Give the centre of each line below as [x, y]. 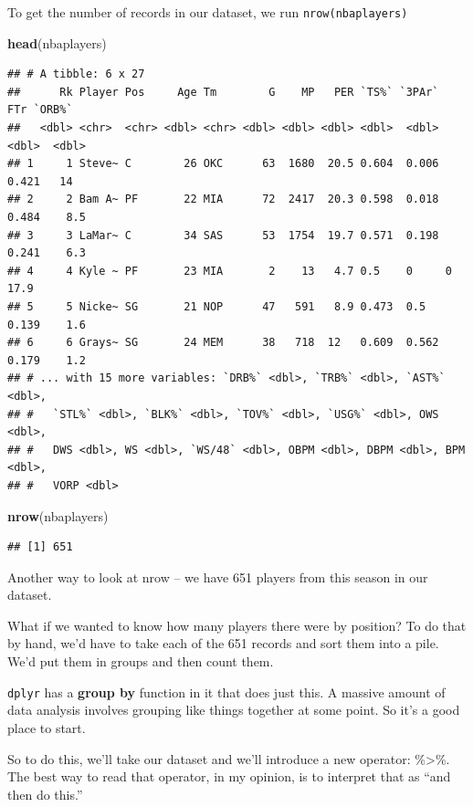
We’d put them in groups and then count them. [141, 661]
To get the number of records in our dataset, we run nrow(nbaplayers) [208, 12]
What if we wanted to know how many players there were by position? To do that [237, 625]
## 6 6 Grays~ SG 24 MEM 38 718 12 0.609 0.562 [223, 343]
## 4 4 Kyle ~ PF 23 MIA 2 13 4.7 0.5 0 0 [230, 271]
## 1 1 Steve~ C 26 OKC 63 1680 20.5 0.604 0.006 [223, 164]
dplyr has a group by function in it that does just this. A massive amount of [226, 692]
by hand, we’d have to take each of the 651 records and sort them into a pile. [223, 643]
